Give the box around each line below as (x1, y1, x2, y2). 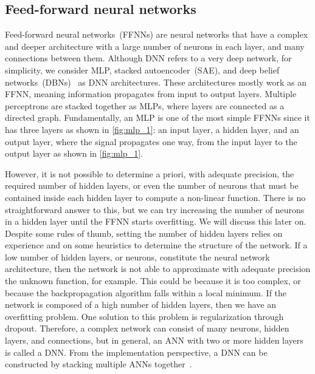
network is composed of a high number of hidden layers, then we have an (5, 298, 276, 311)
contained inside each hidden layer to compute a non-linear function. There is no (5, 191, 306, 203)
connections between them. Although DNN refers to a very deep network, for (5, 52, 292, 64)
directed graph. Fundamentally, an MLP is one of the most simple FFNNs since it (5, 111, 310, 124)
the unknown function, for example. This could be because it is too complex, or (5, 274, 301, 287)
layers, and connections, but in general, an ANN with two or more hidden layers (5, 334, 303, 347)
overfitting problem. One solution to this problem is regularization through (5, 310, 284, 322)
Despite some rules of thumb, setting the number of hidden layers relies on (5, 226, 283, 239)
